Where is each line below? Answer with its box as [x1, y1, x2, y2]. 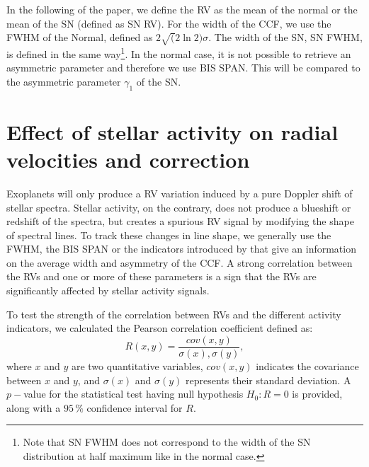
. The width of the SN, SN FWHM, [208, 30, 363, 45]
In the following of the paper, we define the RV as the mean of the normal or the [6, 2, 358, 16]
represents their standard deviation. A [186, 372, 351, 387]
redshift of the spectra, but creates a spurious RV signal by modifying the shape [6, 214, 354, 229]
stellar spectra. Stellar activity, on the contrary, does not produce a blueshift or [6, 200, 351, 214]
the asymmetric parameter [6, 74, 121, 88]
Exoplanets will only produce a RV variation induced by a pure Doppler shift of [6, 185, 353, 200]
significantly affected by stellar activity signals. [6, 283, 210, 298]
